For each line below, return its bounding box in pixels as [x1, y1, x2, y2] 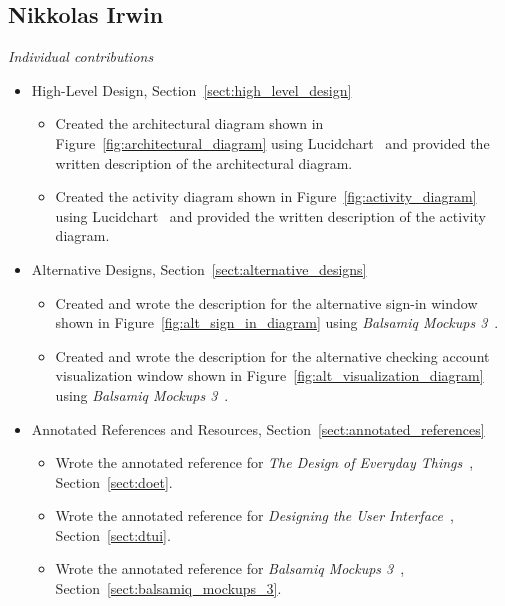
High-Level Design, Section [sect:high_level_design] [31, 79, 352, 100]
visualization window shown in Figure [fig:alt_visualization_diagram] [55, 365, 484, 386]
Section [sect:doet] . [55, 471, 173, 492]
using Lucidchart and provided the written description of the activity [55, 205, 486, 226]
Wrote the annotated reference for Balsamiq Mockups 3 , [55, 558, 405, 579]
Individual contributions [8, 46, 154, 67]
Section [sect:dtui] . [55, 524, 171, 545]
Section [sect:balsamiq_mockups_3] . [55, 578, 282, 599]
